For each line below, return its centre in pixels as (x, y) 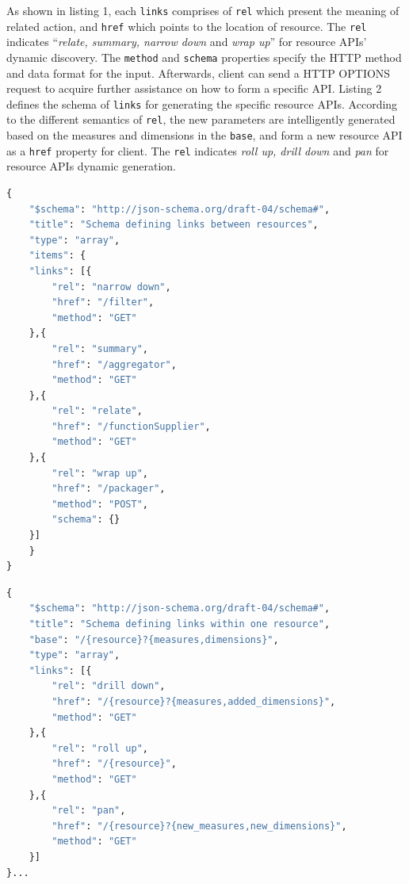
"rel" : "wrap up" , (100, 473)
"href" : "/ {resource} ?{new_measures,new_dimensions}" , (199, 826)
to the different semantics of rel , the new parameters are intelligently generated (201, 119)
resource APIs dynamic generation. (91, 166)
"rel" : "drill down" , (109, 686)
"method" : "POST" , (100, 504)
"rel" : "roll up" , (100, 748)
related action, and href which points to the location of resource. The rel (187, 26)
